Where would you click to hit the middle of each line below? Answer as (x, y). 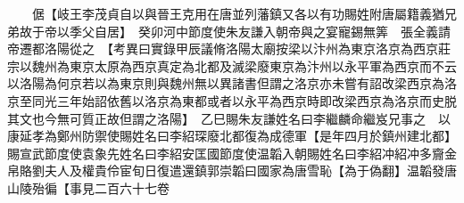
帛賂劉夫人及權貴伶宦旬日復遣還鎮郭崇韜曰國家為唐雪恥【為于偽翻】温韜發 (226, 171)
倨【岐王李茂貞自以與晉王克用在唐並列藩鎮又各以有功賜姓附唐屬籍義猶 (238, 13)
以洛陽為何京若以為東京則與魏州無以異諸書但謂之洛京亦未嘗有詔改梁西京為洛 (232, 83)
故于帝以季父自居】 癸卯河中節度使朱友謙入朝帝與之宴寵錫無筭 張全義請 (235, 31)
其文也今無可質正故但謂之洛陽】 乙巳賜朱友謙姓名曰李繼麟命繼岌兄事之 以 (229, 118)
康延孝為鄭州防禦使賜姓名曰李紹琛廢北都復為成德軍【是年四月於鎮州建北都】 (229, 136)
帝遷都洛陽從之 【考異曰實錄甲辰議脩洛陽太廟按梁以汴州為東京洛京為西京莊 (229, 49)
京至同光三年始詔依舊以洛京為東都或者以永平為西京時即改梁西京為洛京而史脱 (232, 100)
